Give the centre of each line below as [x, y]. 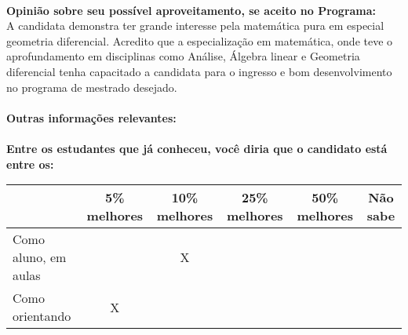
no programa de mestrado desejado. [92, 87]
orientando [42, 316]
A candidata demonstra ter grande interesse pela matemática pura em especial [195, 25]
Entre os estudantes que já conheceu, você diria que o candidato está [197, 148]
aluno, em [40, 257]
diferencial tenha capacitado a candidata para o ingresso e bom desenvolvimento [199, 71]
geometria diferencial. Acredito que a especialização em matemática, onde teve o [200, 40]
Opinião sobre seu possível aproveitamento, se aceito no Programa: [191, 10]
